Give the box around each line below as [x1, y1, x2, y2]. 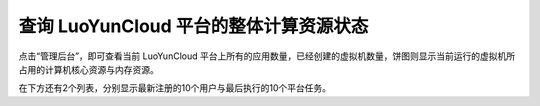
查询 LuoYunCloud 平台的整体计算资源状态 [18, 15, 369, 37]
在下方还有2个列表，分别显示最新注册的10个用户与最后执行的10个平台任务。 [18, 82, 332, 94]
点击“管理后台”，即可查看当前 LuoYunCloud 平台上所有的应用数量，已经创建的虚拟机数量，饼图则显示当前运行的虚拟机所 [18, 50, 515, 62]
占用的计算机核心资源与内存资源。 [18, 63, 159, 75]
